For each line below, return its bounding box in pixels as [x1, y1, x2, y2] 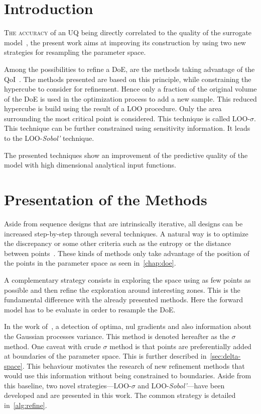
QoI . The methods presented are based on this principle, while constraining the [4, 73, 251, 84]
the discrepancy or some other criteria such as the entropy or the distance [4, 238, 231, 249]
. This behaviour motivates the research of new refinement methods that [22, 360, 245, 371]
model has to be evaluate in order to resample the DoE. [4, 304, 176, 314]
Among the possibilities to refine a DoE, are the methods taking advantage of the [4, 63, 255, 74]
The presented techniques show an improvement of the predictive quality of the [4, 149, 248, 160]
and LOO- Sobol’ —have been [138, 380, 225, 390]
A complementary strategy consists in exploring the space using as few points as [4, 274, 251, 285]
